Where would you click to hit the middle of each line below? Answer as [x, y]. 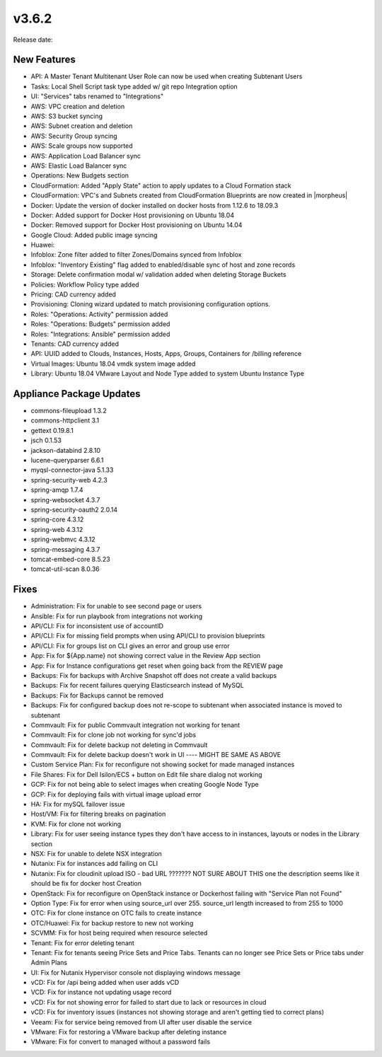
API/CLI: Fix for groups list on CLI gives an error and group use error [130, 646]
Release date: [33, 40]
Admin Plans [49, 963]
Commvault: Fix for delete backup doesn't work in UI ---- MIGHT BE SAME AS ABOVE [156, 755]
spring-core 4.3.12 [57, 519]
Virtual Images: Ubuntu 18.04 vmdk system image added [113, 364]
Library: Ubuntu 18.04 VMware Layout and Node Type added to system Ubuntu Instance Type [167, 374]
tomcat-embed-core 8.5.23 [70, 559]
